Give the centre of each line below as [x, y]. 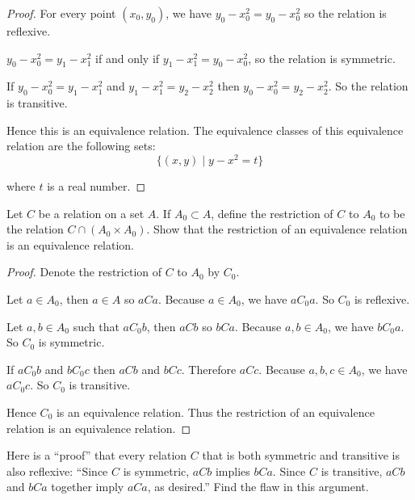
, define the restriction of [272, 213]
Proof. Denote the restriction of [84, 272]
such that [96, 326]
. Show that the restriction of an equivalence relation [277, 229]
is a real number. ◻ [96, 186]
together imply [88, 487]
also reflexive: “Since [57, 471]
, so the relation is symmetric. [322, 58]
